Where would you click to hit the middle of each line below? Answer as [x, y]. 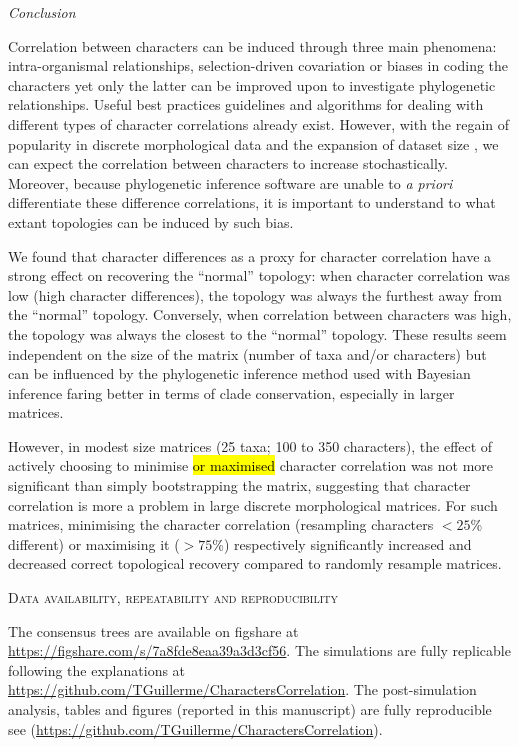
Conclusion [42, 12]
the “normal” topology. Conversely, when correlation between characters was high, [260, 314]
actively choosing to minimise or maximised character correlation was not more [251, 465]
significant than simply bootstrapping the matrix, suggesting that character [239, 485]
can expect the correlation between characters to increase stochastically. [228, 163]
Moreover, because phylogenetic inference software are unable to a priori [230, 182]
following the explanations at [97, 669]
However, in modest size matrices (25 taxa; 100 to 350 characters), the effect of [250, 445]
